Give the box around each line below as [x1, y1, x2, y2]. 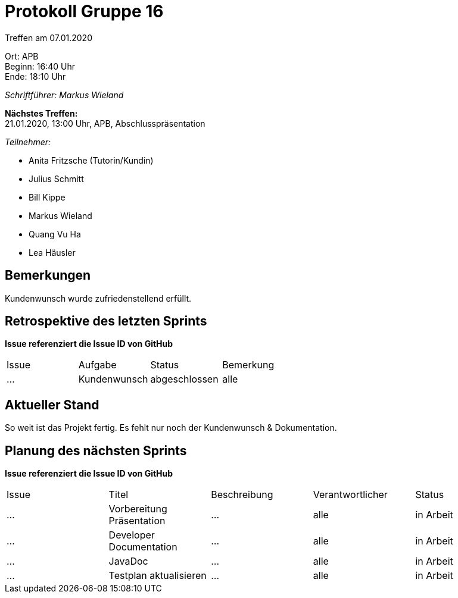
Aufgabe [78, 359, 117, 371]
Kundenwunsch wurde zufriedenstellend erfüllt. [5, 293, 192, 303]
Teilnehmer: [5, 136, 51, 147]
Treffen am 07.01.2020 [5, 32, 92, 43]
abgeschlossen [150, 373, 219, 386]
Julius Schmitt [29, 173, 84, 184]
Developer [108, 529, 155, 541]
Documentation [108, 541, 177, 553]
